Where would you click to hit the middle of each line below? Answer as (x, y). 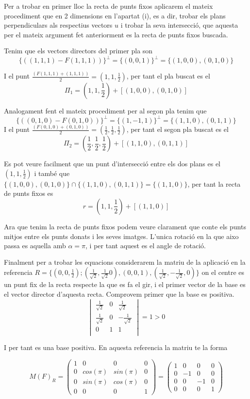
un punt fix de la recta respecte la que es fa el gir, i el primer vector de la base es (125, 284)
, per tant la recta (214, 184)
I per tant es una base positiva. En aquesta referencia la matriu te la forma (116, 347)
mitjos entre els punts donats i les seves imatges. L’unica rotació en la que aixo (121, 236)
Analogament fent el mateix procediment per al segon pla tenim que (105, 110)
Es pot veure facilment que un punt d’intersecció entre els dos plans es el (112, 164)
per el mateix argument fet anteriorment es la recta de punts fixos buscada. (116, 34)
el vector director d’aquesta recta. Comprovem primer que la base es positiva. (119, 294)
